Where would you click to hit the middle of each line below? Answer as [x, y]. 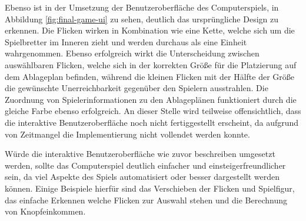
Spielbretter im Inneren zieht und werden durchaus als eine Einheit [126, 41]
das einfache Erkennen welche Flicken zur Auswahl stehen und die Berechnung [146, 200]
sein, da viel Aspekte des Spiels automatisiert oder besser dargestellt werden [142, 177]
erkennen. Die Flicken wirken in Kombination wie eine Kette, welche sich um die [150, 30]
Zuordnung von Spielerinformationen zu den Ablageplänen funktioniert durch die [151, 99]
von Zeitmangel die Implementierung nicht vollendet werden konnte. [127, 134]
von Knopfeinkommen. [45, 211]
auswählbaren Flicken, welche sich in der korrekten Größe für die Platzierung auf [151, 64]
